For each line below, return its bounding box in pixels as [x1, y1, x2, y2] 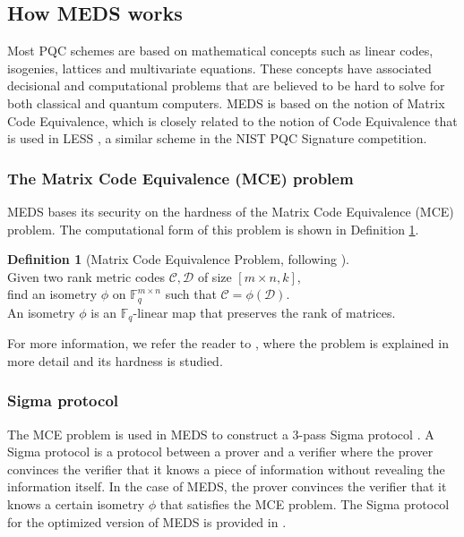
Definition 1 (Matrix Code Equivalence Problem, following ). [7, 250, 349, 268]
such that [165, 285, 217, 303]
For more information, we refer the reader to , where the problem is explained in [7, 334, 449, 353]
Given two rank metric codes [7, 267, 166, 286]
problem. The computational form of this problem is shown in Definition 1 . [7, 219, 419, 238]
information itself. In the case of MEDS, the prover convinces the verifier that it [7, 477, 447, 496]
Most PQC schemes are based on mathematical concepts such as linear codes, [7, 41, 434, 60]
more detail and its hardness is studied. [7, 351, 223, 370]
